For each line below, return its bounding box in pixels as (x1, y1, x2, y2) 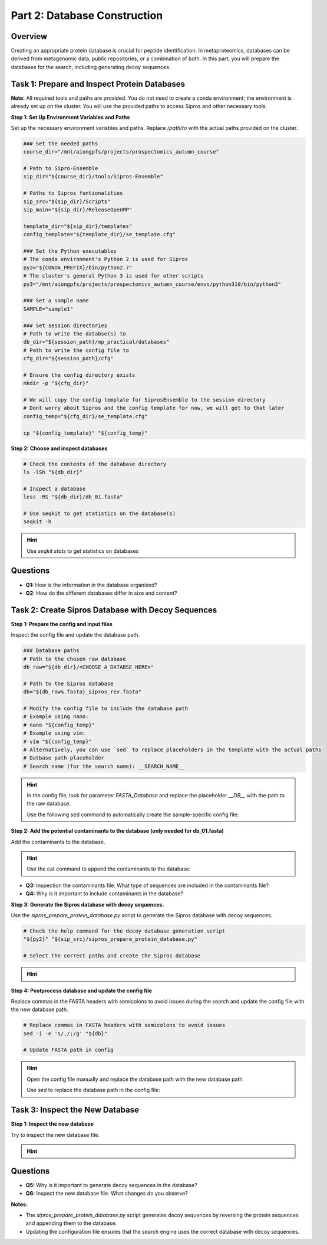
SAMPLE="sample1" (23, 305, 74, 312)
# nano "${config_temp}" (23, 721, 95, 728)
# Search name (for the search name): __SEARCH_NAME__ (23, 762, 185, 770)
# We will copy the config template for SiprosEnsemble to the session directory (23, 396, 266, 403)
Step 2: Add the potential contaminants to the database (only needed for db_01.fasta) (11, 827, 224, 835)
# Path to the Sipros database (23, 680, 114, 687)
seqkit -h (23, 519, 52, 525)
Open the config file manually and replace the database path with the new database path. (27, 1075, 245, 1083)
